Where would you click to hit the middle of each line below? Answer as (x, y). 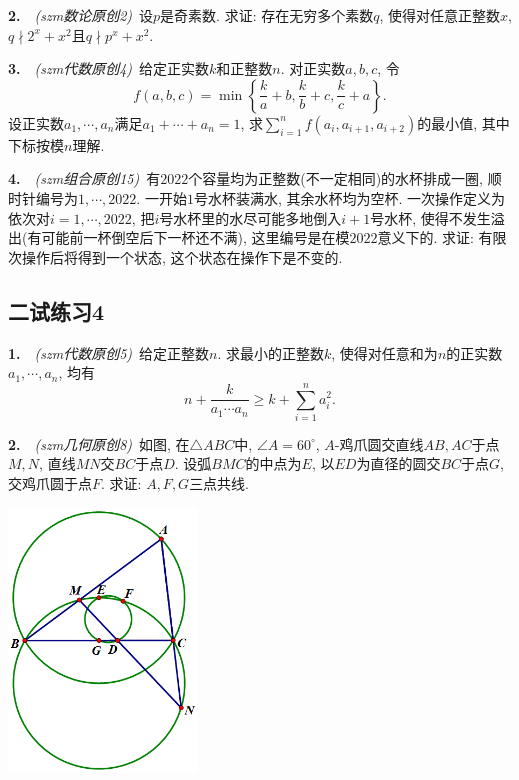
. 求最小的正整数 (271, 352)
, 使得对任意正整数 (440, 15)
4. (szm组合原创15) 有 (84, 178)
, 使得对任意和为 (384, 352)
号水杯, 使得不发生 (430, 217)
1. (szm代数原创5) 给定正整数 (109, 352)
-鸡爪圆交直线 (379, 443)
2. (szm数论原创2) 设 (81, 15)
